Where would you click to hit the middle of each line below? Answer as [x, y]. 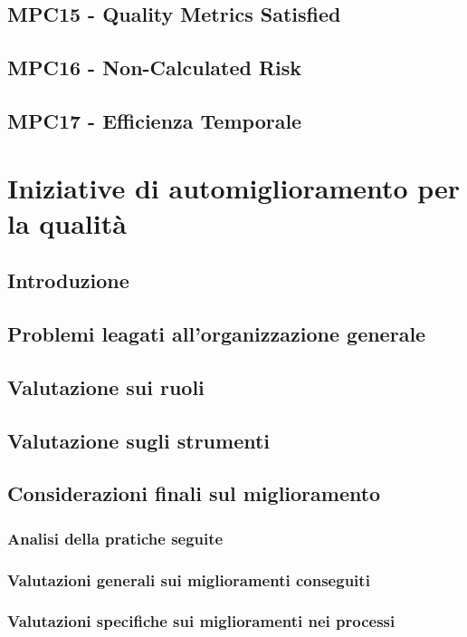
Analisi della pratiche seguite [115, 538]
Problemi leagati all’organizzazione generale [217, 334]
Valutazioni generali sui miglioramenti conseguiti [189, 579]
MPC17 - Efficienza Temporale [155, 120]
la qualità [67, 222]
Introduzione [68, 280]
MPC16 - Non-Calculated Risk [155, 68]
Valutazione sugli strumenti [139, 440]
